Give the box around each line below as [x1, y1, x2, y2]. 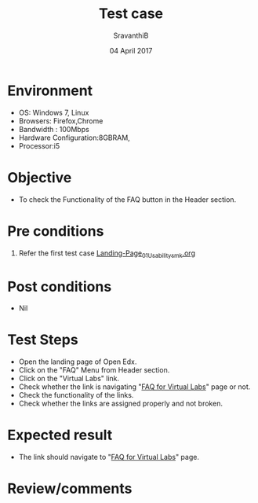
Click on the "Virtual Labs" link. [18, 374, 120, 384]
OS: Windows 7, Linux [18, 108, 89, 117]
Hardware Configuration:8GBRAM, [18, 133, 130, 142]
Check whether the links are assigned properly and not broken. [18, 398, 223, 409]
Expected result [7, 426, 113, 444]
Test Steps [7, 331, 79, 349]
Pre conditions [7, 222, 104, 240]
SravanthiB [113, 31, 149, 40]
